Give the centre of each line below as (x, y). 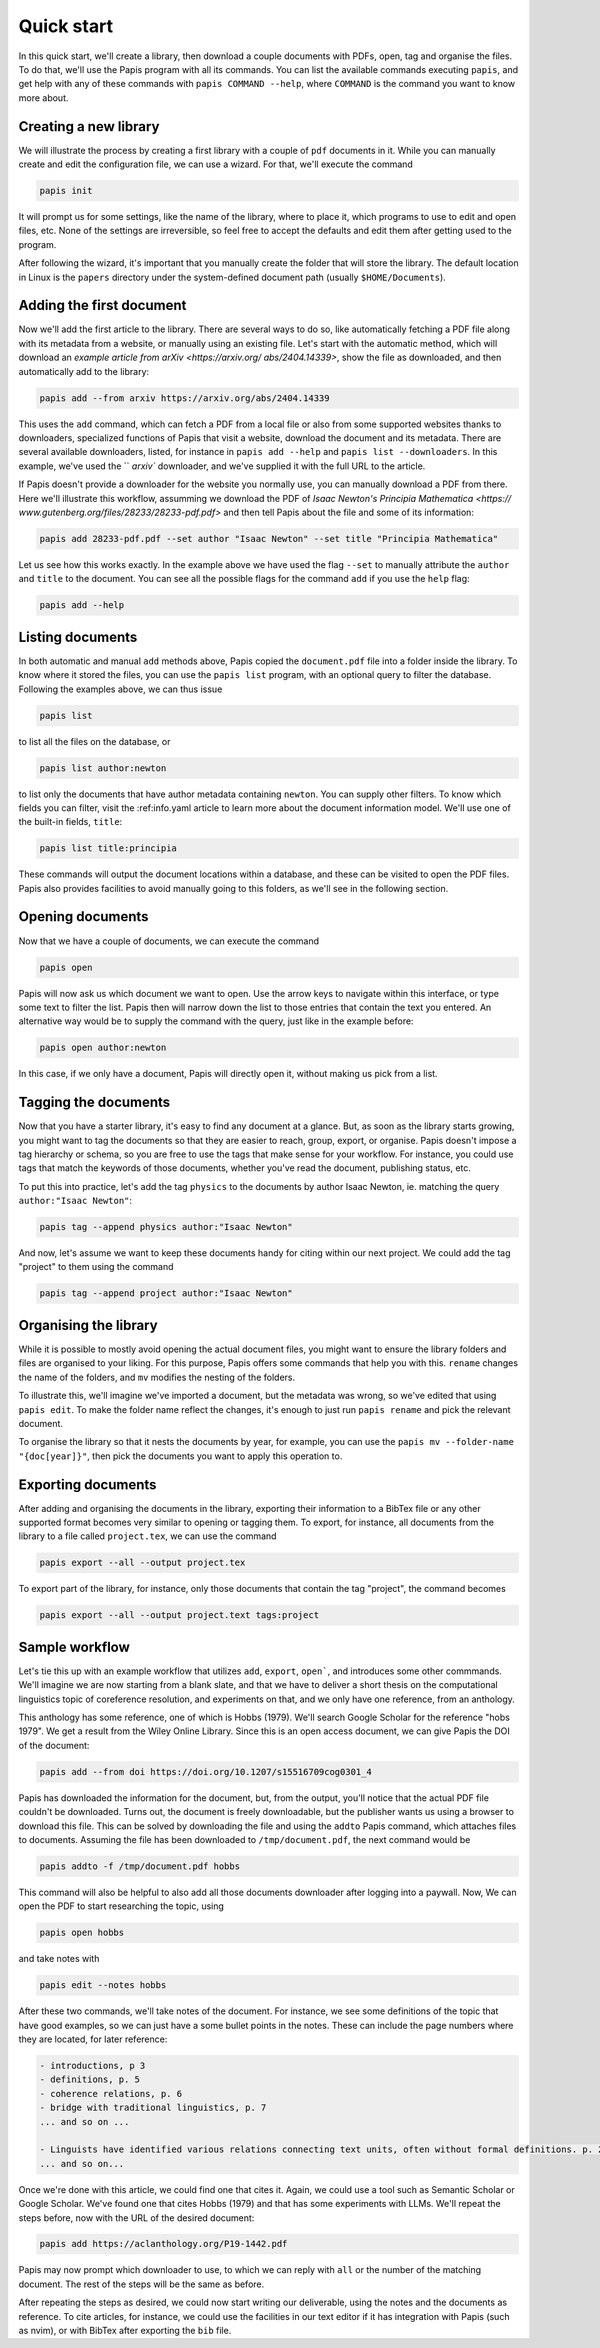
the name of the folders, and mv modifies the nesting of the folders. (156, 1377)
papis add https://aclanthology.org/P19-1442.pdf (163, 2244)
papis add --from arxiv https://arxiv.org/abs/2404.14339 (184, 398)
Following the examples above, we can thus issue (120, 689)
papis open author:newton (103, 1048)
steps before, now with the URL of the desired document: (136, 2217)
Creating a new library (89, 126)
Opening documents (83, 916)
